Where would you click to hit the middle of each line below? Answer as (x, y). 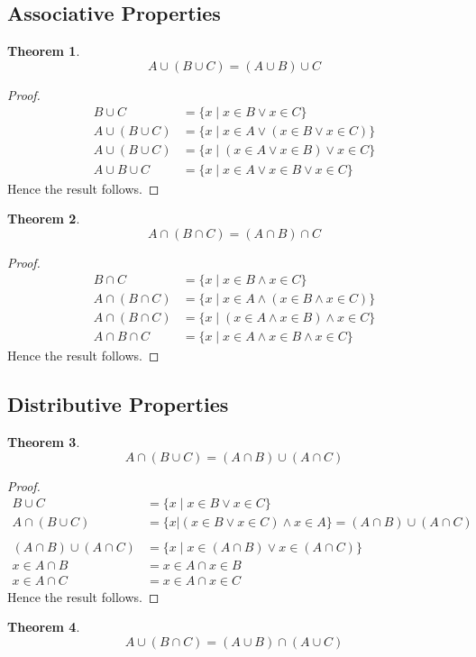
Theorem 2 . (44, 219)
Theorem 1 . (44, 51)
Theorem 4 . (44, 627)
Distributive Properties (118, 404)
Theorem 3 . (44, 442)
